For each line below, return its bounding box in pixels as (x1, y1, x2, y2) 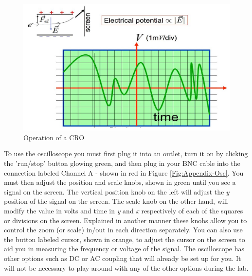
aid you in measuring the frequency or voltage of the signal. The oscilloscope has (4, 244, 244, 254)
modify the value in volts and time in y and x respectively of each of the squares (4, 206, 243, 216)
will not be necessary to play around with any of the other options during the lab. (4, 262, 249, 273)
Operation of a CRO (23, 132, 85, 142)
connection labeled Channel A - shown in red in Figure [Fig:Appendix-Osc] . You (4, 167, 244, 178)
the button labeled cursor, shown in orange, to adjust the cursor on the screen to (4, 234, 245, 244)
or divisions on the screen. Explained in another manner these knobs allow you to (4, 215, 247, 225)
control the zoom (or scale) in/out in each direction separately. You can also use (4, 225, 243, 235)
